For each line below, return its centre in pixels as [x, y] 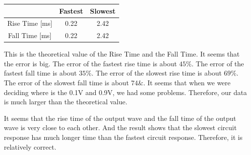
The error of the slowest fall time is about [66, 83]
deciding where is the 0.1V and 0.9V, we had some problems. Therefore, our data [125, 92]
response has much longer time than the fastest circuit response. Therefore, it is [123, 137]
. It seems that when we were [187, 83]
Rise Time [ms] [30, 23]
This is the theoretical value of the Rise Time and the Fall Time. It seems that [122, 54]
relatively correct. [30, 146]
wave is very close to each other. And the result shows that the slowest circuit [120, 127]
